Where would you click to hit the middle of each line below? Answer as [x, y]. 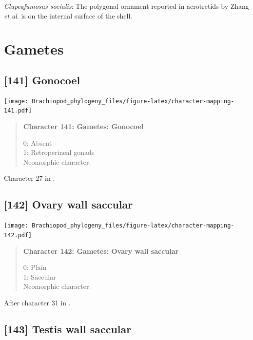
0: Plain [35, 267]
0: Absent [38, 142]
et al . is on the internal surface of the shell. [68, 15]
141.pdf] [18, 111]
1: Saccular [39, 276]
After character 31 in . [37, 302]
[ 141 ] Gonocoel [42, 80]
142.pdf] [18, 235]
